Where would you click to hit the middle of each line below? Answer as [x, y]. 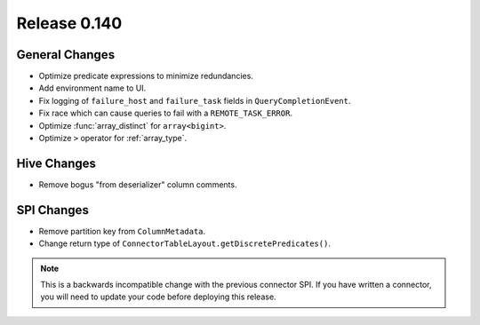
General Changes [66, 55]
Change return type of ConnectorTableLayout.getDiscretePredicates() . [184, 243]
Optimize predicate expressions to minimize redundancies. [146, 76]
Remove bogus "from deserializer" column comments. [138, 184]
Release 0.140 [69, 23]
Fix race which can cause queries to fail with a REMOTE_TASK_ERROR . [166, 113]
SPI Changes [52, 210]
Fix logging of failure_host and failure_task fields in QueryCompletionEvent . [195, 100]
